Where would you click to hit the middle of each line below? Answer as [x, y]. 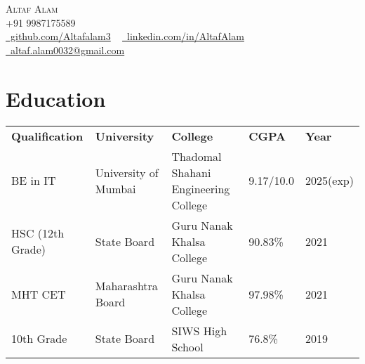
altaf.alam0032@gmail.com [67, 50]
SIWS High [199, 330]
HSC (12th [38, 233]
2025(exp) [330, 180]
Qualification [47, 136]
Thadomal [197, 156]
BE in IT [34, 180]
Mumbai [115, 188]
